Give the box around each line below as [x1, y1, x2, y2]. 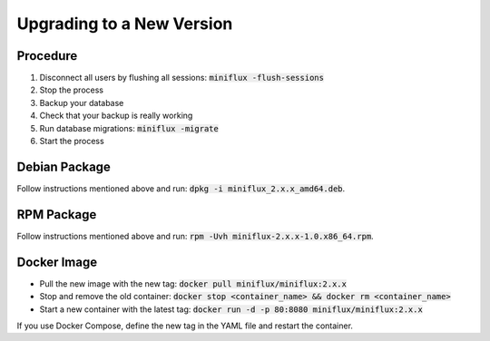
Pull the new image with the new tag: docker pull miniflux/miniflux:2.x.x [39, 278, 347, 289]
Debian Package [16, 159, 111, 174]
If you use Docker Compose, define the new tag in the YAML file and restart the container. [16, 320, 354, 331]
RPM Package [16, 207, 97, 222]
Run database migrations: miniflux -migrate [39, 122, 220, 133]
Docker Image [16, 254, 98, 269]
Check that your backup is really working [39, 110, 193, 122]
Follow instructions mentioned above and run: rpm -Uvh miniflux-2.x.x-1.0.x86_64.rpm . [16, 230, 374, 241]
